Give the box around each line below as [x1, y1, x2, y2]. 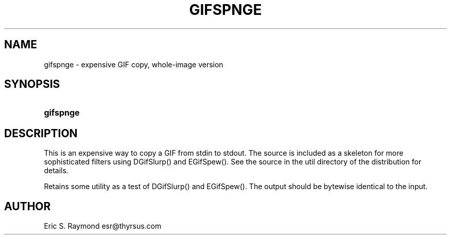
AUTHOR [4, 199, 51, 213]
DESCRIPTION [4, 126, 78, 140]
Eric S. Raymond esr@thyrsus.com [44, 222, 162, 231]
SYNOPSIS [4, 78, 60, 91]
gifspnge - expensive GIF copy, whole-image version [44, 60, 223, 69]
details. [44, 166, 68, 175]
